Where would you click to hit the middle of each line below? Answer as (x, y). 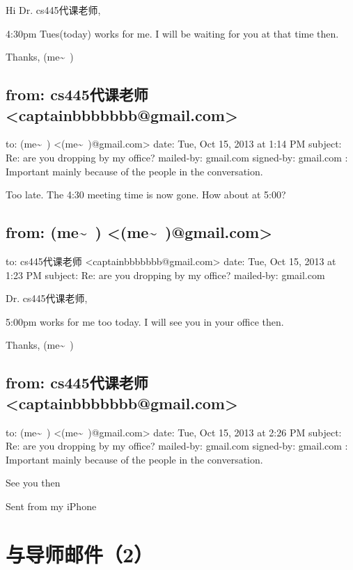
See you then (33, 483)
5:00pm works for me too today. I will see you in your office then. (145, 321)
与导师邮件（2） (80, 554)
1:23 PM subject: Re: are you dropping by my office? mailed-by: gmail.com (165, 275)
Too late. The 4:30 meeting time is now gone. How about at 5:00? (146, 195)
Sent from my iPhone (51, 506)
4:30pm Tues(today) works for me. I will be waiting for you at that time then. (172, 33)
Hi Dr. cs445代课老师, (53, 10)
